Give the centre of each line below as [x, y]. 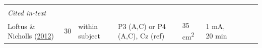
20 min [216, 36]
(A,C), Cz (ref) [141, 36]
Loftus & [21, 26]
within [88, 26]
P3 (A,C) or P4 [142, 26]
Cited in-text [27, 12]
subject [89, 36]
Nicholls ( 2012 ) [31, 36]
